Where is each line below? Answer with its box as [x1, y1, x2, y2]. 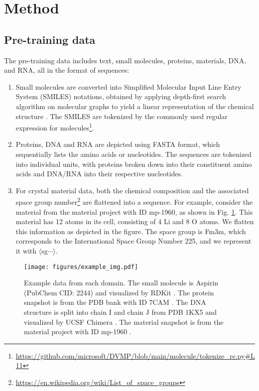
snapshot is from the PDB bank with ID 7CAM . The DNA [24, 297, 206, 307]
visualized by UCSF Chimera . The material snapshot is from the [24, 316, 224, 327]
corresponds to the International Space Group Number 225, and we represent [15, 236, 252, 246]
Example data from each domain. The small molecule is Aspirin [24, 277, 219, 288]
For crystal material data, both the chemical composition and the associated [15, 185, 249, 195]
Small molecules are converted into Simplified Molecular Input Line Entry [15, 81, 242, 92]
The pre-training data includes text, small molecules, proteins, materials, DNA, [4, 55, 247, 65]
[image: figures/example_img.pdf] [24, 263, 138, 270]
